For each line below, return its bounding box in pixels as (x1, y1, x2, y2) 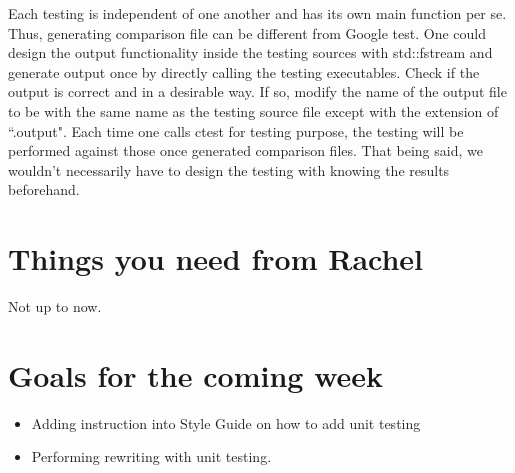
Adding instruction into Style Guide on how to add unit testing (31, 412, 421, 433)
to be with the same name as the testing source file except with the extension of (8, 100, 499, 121)
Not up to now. (8, 296, 102, 317)
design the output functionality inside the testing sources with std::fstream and (8, 42, 493, 63)
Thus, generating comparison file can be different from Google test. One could (8, 22, 487, 43)
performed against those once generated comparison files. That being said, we (8, 140, 483, 161)
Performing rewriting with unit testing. (31, 446, 272, 467)
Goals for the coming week (8, 354, 384, 395)
